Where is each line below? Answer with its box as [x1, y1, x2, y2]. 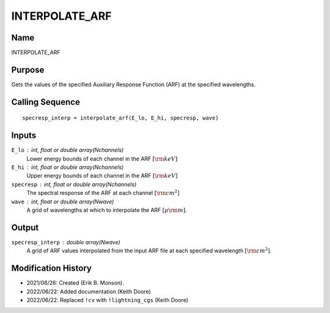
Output [11, 222, 39, 233]
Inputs [11, 130, 37, 141]
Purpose [11, 64, 45, 75]
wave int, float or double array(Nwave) [11, 198, 114, 205]
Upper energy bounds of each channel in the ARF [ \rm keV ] [26, 172, 178, 179]
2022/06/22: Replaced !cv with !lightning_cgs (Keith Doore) [26, 296, 189, 303]
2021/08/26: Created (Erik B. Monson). [26, 279, 125, 287]
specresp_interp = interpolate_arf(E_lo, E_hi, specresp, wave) [22, 115, 219, 122]
